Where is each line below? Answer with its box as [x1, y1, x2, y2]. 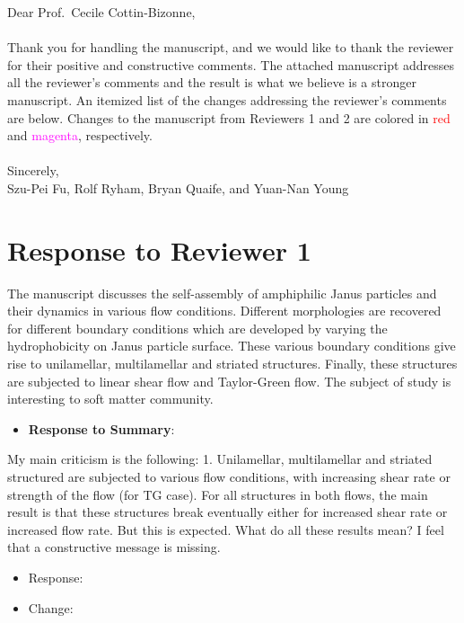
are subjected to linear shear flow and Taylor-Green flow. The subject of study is [7, 371, 451, 390]
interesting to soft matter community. [7, 389, 214, 408]
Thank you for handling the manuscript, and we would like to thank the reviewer [7, 38, 454, 57]
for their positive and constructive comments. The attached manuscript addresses [7, 55, 455, 74]
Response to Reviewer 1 [7, 231, 311, 268]
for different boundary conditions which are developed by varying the [7, 318, 388, 337]
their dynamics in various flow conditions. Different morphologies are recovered [7, 301, 442, 320]
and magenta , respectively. [7, 126, 153, 145]
